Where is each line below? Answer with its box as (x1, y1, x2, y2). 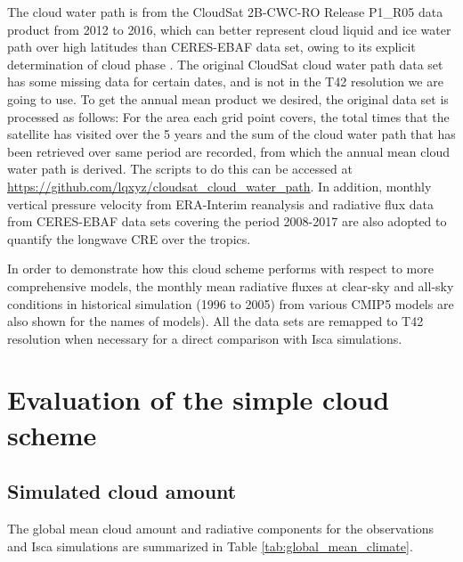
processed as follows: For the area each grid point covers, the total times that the (7, 107, 450, 126)
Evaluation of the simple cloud (7, 381, 390, 418)
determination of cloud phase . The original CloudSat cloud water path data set (7, 54, 443, 73)
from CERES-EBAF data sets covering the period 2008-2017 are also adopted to (7, 212, 447, 231)
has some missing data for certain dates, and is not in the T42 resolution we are (7, 72, 443, 91)
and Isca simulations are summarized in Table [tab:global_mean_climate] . (7, 536, 413, 555)
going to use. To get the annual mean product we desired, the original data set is (7, 89, 449, 108)
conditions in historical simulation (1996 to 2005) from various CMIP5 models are (7, 294, 454, 313)
